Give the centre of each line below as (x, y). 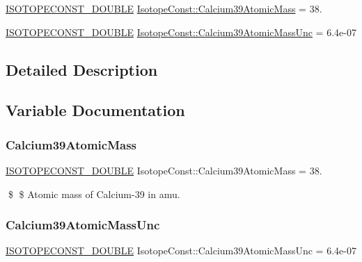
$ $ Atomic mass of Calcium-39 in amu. (94, 194)
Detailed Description (82, 69)
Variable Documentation (95, 110)
